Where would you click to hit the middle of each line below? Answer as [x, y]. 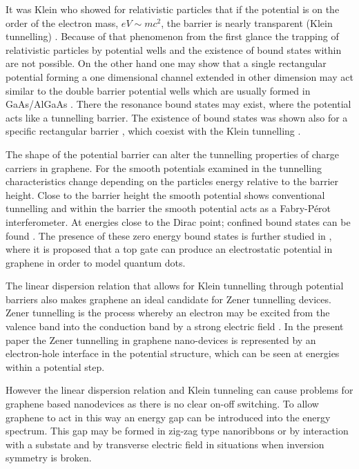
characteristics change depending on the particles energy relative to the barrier [172, 181]
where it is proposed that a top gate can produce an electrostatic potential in [169, 249]
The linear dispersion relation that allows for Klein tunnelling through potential [175, 286]
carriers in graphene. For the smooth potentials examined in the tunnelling [164, 167]
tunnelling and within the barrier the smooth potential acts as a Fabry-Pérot [168, 208]
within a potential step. [55, 366]
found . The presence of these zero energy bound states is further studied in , [169, 235]
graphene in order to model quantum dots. [96, 262]
